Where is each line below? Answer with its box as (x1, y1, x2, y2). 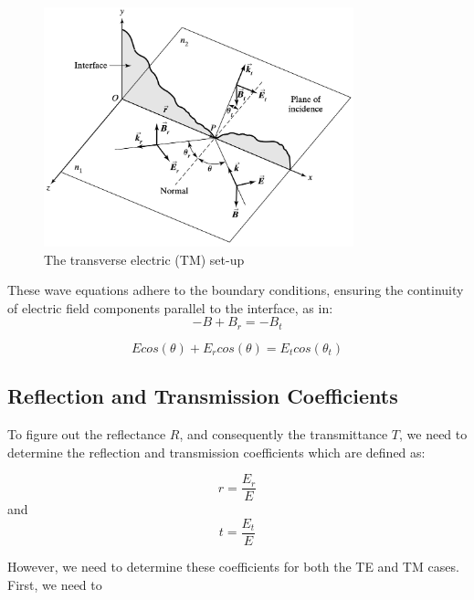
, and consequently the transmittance (179, 425, 388, 444)
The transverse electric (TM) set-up (44, 249, 245, 268)
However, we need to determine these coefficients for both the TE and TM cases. (7, 556, 459, 575)
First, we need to (7, 574, 102, 594)
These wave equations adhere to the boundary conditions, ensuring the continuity (7, 280, 464, 300)
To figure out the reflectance (7, 425, 166, 444)
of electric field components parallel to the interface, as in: (7, 298, 333, 317)
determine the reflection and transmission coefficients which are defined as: (7, 442, 426, 461)
